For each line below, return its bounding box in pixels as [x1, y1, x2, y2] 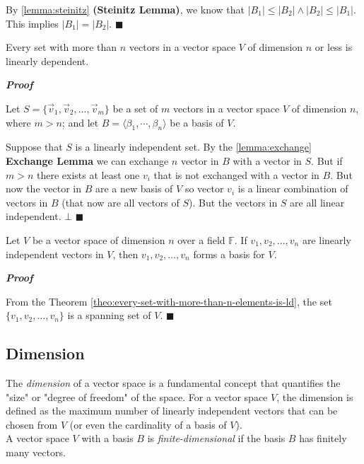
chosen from [6, 417, 58, 431]
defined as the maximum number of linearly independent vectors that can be [6, 403, 338, 418]
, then [112, 246, 139, 261]
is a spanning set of [67, 308, 151, 323]
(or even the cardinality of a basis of [69, 417, 227, 431]
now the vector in [6, 181, 81, 196]
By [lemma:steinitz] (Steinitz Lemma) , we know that [6, 2, 245, 16]
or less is [315, 40, 353, 54]
